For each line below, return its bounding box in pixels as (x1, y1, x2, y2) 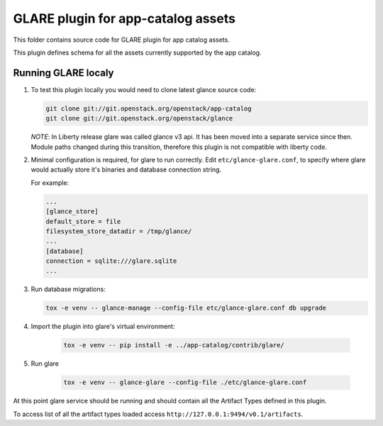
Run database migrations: (30, 285, 106, 293)
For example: (30, 178, 70, 187)
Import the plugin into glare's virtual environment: (30, 323, 175, 331)
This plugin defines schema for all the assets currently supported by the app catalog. (13, 48, 262, 57)
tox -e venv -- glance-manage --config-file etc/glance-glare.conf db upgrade (45, 304, 326, 312)
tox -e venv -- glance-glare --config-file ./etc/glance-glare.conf (63, 379, 307, 386)
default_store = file (45, 217, 121, 225)
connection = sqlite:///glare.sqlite (45, 257, 177, 265)
